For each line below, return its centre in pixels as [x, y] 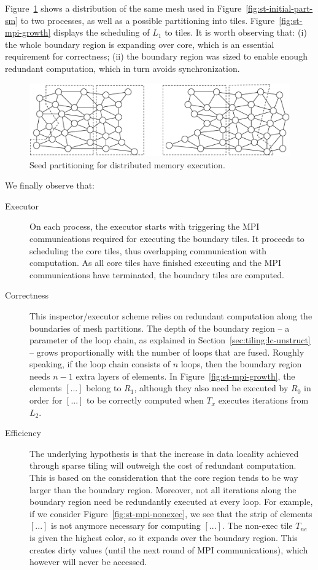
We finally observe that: [50, 185]
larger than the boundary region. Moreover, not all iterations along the [163, 489]
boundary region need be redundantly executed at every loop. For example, [171, 502]
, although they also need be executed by [211, 388]
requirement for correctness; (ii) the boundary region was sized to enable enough [156, 56]
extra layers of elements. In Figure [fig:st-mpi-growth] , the [185, 376]
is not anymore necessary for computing [126, 525]
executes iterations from [263, 400]
